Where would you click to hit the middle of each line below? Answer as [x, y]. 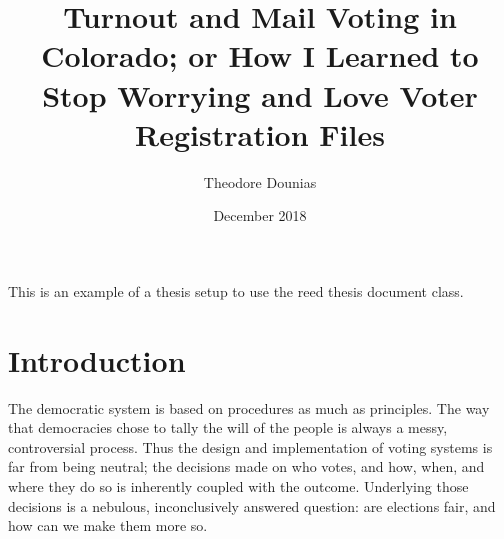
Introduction [97, 359]
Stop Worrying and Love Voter [260, 94]
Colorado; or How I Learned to [260, 55]
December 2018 [260, 215]
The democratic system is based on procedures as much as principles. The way [249, 407]
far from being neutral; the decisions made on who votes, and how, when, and [246, 466]
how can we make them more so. [108, 525]
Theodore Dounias [260, 181]
